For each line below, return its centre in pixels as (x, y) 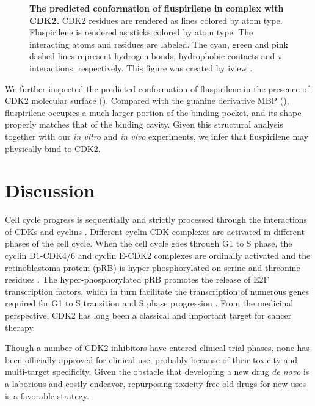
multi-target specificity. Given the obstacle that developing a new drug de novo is (157, 372)
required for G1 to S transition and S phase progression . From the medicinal (149, 303)
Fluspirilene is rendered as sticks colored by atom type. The (141, 32)
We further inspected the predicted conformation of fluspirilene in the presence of (157, 88)
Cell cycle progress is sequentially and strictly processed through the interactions (156, 219)
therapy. (20, 327)
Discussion (50, 190)
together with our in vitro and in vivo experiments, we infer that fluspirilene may (157, 136)
